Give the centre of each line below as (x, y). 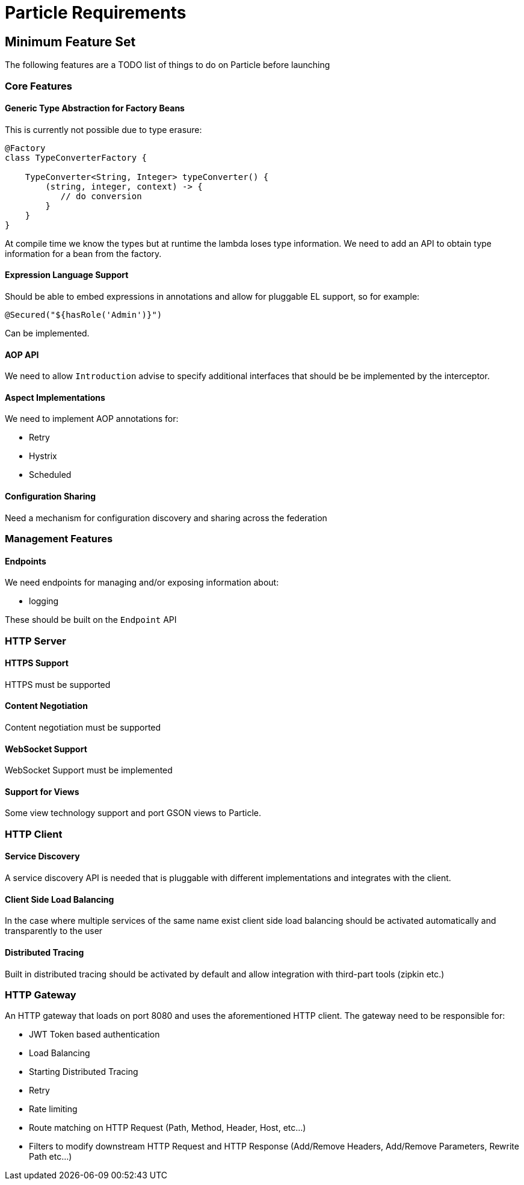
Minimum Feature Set (70, 42)
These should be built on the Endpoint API (91, 620)
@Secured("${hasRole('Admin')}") (84, 314)
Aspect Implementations (55, 397)
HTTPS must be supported (58, 684)
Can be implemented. (47, 333)
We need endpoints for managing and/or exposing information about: (142, 583)
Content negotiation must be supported (83, 728)
